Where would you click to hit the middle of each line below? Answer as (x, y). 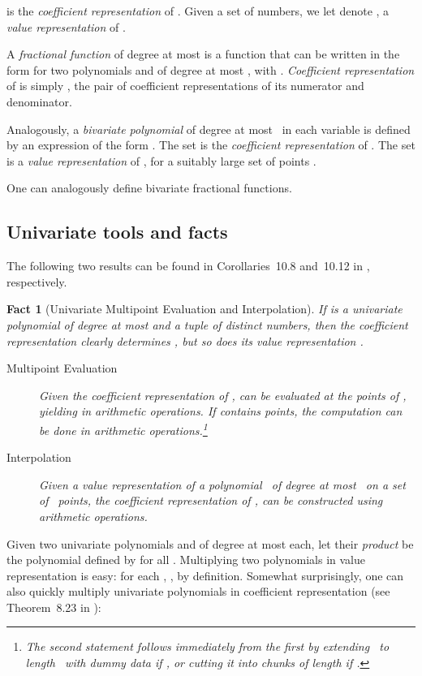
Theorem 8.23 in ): (54, 607)
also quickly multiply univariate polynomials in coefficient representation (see (198, 591)
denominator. (39, 101)
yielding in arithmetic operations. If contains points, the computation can (221, 411)
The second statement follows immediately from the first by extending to (207, 646)
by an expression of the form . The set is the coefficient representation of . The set (211, 145)
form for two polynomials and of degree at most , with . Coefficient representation (211, 69)
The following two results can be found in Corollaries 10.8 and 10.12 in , (188, 266)
